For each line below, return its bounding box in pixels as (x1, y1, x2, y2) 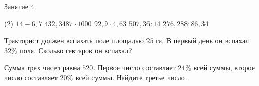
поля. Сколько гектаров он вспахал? (20, 45, 132, 55)
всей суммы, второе (193, 62, 255, 73)
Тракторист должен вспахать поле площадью (4, 35, 144, 46)
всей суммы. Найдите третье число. (75, 72, 187, 82)
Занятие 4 (4, 1, 34, 11)
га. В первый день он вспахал (156, 35, 249, 46)
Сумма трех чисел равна (4, 62, 80, 73)
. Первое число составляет (93, 62, 176, 73)
